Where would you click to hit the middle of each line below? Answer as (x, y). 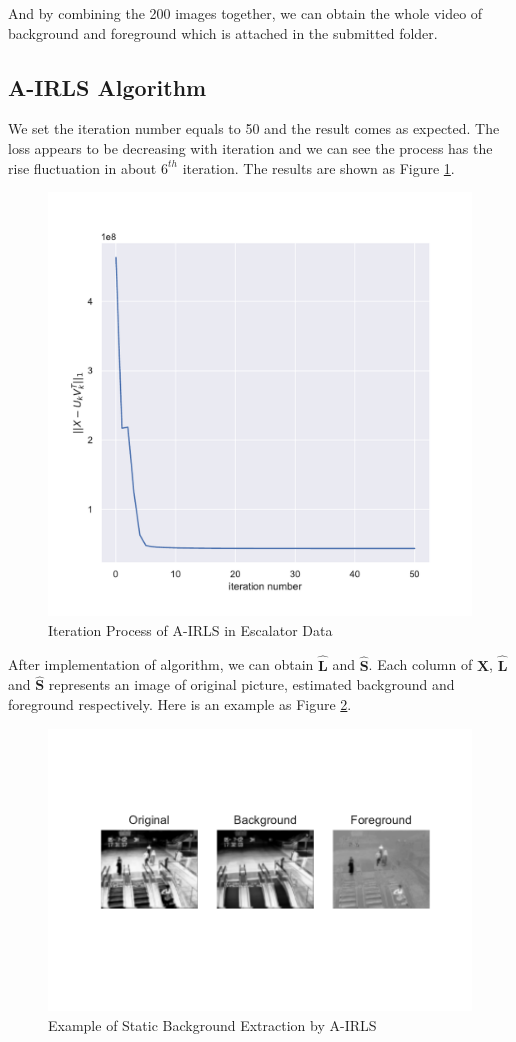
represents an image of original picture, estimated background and (251, 684)
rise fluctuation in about (82, 167)
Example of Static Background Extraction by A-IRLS (212, 1024)
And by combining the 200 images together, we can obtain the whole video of (245, 13)
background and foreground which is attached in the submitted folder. (223, 32)
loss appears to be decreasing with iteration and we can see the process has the (250, 147)
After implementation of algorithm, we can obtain (161, 664)
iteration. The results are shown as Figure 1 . (318, 167)
